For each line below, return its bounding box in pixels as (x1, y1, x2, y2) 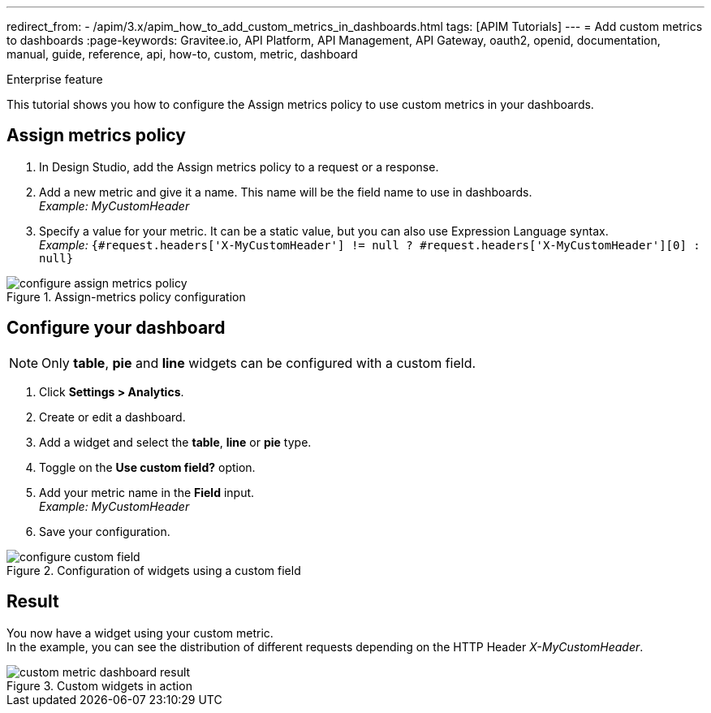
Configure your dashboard (6, 318, 226, 339)
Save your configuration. (39, 524, 170, 538)
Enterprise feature (6, 72, 103, 86)
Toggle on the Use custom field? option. (39, 460, 256, 474)
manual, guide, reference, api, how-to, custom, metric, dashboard (6, 47, 358, 61)
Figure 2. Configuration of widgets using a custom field (6, 563, 301, 577)
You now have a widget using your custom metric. (6, 625, 274, 640)
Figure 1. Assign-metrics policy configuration (6, 289, 246, 304)
